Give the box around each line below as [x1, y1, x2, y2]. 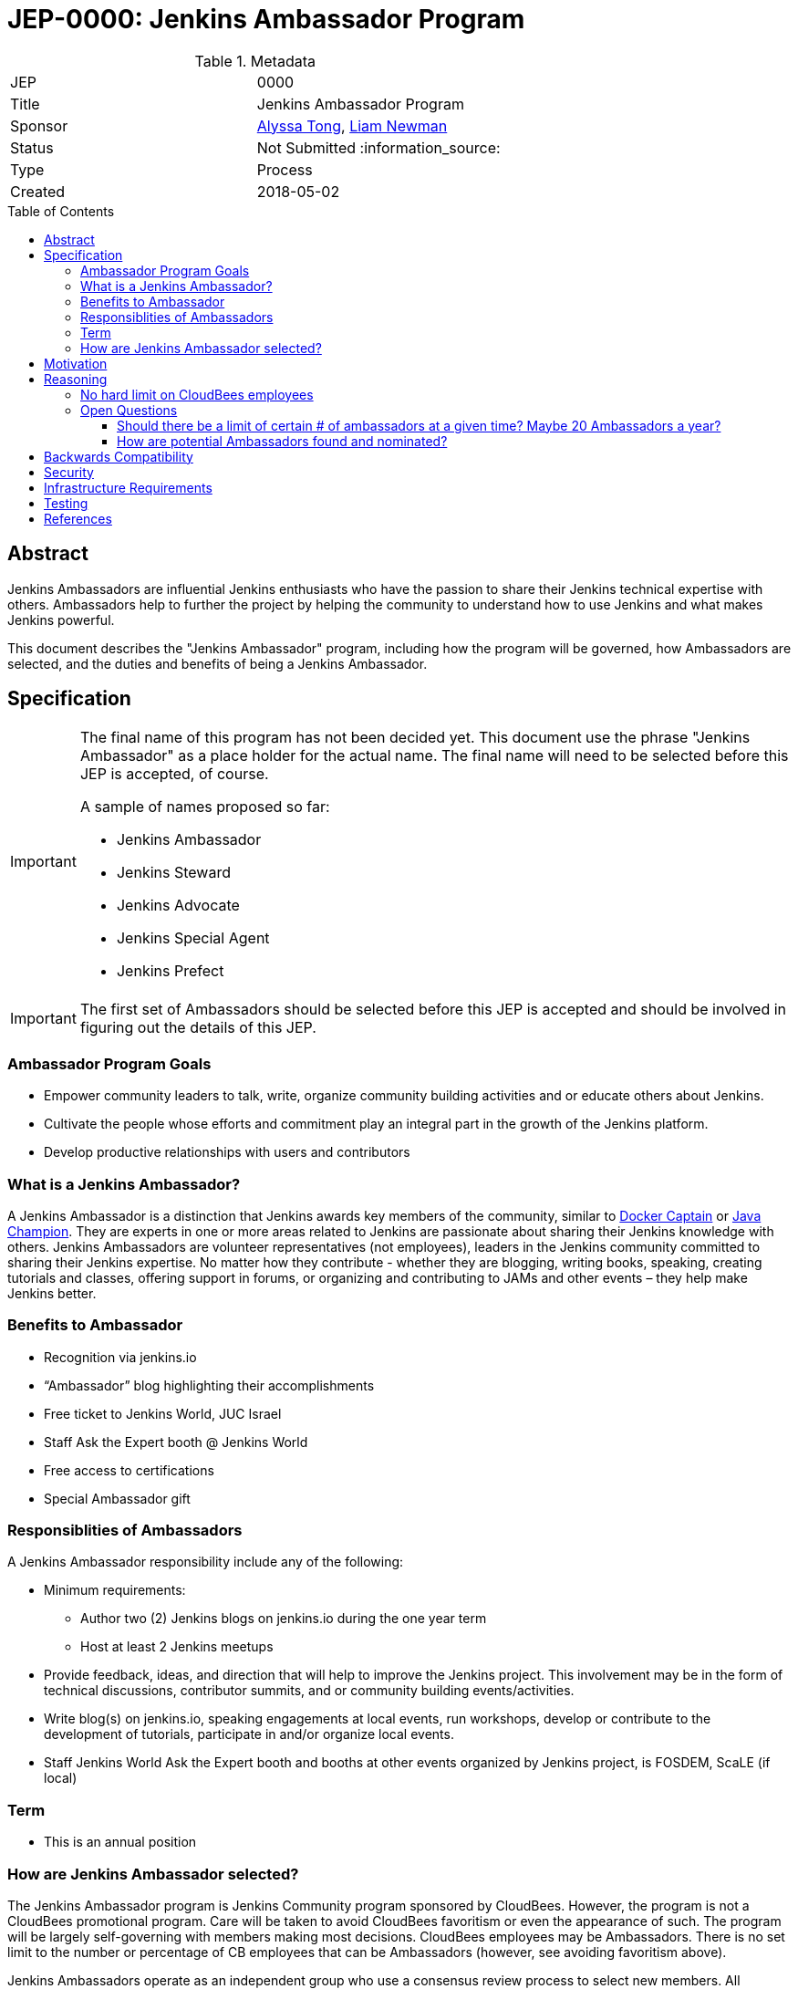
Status [10, 138, 54, 157]
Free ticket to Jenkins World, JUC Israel [44, 1405, 282, 1421]
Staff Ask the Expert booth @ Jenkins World [44, 1433, 308, 1450]
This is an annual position [44, 1834, 197, 1850]
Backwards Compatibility [44, 448, 193, 464]
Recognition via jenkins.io [44, 1349, 197, 1365]
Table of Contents [7, 203, 115, 219]
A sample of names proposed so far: [79, 797, 330, 817]
